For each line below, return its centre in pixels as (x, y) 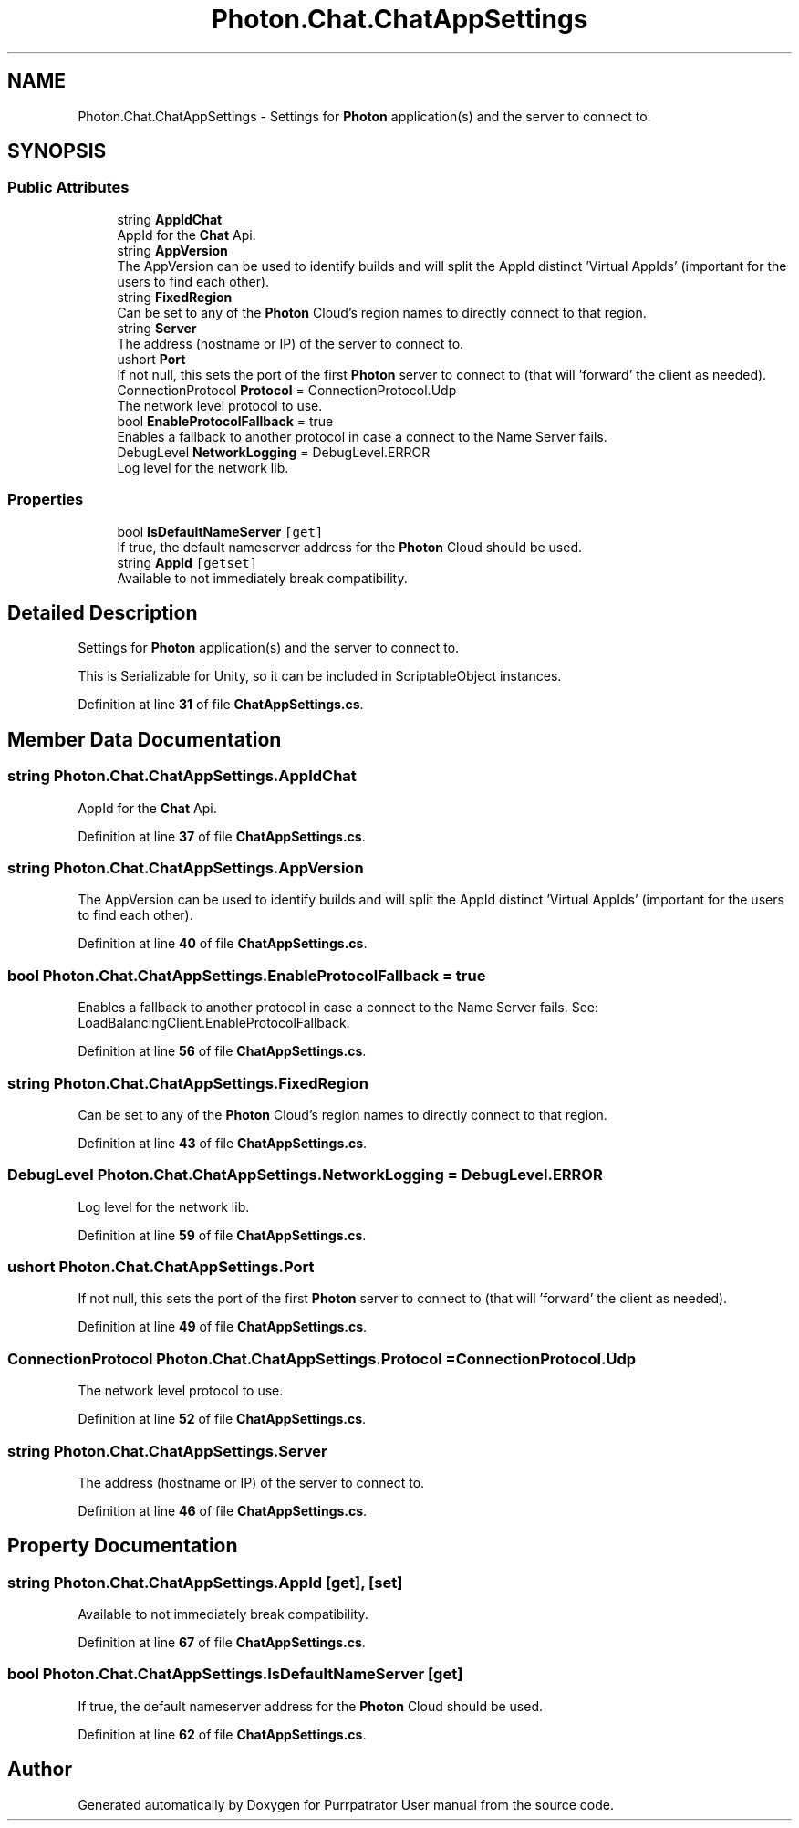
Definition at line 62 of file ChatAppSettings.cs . (222, 1734)
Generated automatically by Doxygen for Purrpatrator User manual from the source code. (346, 1804)
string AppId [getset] (187, 562)
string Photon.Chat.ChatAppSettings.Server (167, 1451)
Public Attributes (68, 188)
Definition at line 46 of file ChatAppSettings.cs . (223, 1510)
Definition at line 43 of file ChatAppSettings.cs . (223, 1143)
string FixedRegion (175, 297)
